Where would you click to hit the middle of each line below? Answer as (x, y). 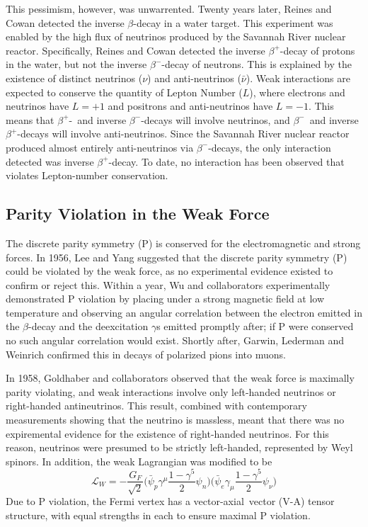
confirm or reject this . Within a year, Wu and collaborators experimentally (168, 284)
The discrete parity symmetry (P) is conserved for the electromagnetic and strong (183, 243)
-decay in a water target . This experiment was (233, 22)
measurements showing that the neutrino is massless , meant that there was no (175, 420)
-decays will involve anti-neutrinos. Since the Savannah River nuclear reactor (183, 134)
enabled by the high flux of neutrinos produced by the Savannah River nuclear (176, 36)
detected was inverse (50, 161)
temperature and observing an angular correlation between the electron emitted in (184, 312)
